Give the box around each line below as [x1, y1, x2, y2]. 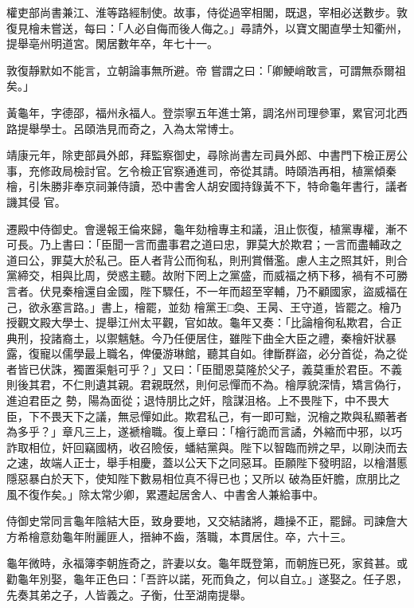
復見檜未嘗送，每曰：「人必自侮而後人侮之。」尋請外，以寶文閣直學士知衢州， [6, 19, 408, 36]
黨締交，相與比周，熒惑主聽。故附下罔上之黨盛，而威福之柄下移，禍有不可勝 [6, 267, 408, 284]
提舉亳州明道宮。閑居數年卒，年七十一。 [6, 35, 218, 52]
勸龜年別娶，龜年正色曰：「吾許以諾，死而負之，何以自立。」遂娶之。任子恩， [6, 571, 408, 586]
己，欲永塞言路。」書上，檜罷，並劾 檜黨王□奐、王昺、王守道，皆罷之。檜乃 [6, 298, 402, 315]
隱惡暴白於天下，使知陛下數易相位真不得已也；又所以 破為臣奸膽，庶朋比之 [6, 470, 400, 487]
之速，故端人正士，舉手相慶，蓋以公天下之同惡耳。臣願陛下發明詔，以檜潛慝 [6, 454, 408, 471]
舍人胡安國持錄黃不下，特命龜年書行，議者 [184, 178, 408, 194]
